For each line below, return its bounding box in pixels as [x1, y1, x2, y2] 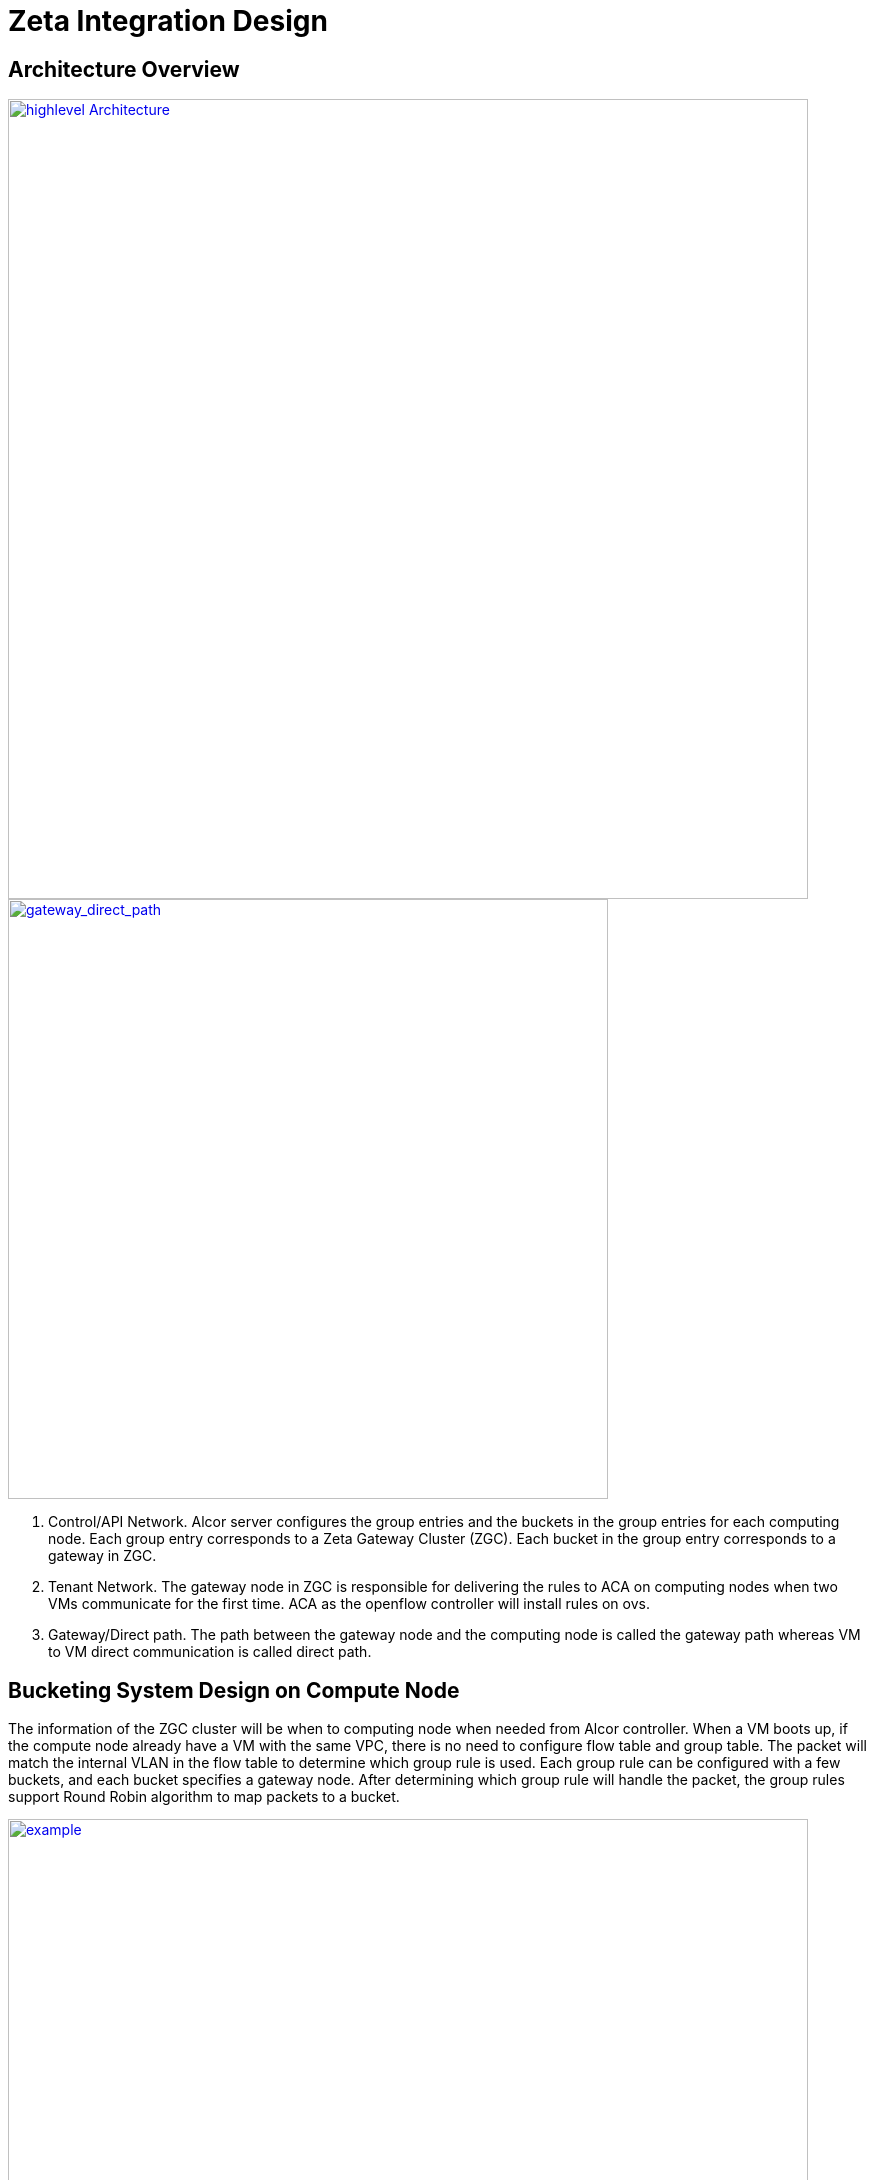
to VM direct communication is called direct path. [48, 1643, 372, 1661]
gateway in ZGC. [48, 1547, 157, 1565]
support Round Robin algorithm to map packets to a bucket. [8, 1788, 400, 1806]
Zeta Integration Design [8, 4, 328, 38]
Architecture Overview [8, 56, 240, 82]
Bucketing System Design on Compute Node [8, 1677, 460, 1703]
